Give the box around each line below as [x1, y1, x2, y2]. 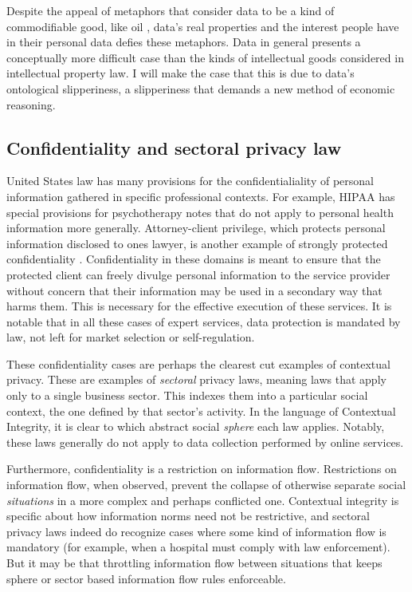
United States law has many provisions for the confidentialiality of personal [6, 172, 374, 189]
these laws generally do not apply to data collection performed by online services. [6, 433, 404, 450]
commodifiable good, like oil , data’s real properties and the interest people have [6, 18, 399, 34]
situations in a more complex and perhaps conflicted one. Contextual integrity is [6, 491, 399, 508]
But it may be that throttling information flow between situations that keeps [6, 555, 383, 571]
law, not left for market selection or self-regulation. [6, 329, 255, 345]
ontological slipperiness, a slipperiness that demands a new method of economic [6, 80, 395, 97]
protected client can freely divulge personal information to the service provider [6, 266, 390, 282]
